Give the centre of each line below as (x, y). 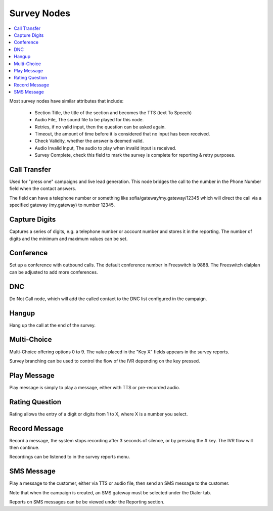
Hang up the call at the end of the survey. (53, 325)
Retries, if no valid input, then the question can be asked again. (100, 127)
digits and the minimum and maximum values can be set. (69, 239)
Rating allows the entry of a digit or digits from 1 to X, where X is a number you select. (99, 414)
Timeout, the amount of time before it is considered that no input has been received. (122, 134)
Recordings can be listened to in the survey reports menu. (70, 457)
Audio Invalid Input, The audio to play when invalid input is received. (105, 148)
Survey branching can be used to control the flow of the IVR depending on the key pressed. (105, 361)
